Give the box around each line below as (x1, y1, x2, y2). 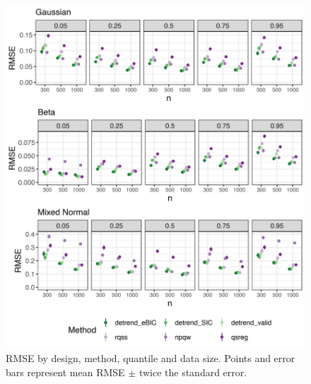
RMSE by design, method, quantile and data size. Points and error (6, 351, 295, 366)
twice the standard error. (139, 364, 247, 379)
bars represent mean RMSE (6, 364, 125, 379)
